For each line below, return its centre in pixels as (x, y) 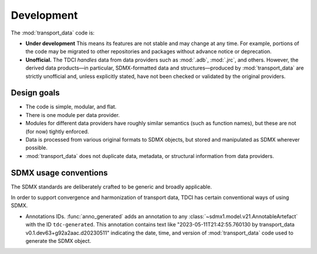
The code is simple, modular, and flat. (71, 107)
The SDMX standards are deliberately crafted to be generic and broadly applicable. (112, 187)
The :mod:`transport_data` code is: (53, 33)
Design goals (35, 93)
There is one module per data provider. (73, 115)
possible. (37, 148)
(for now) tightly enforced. (57, 131)
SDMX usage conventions (59, 173)
